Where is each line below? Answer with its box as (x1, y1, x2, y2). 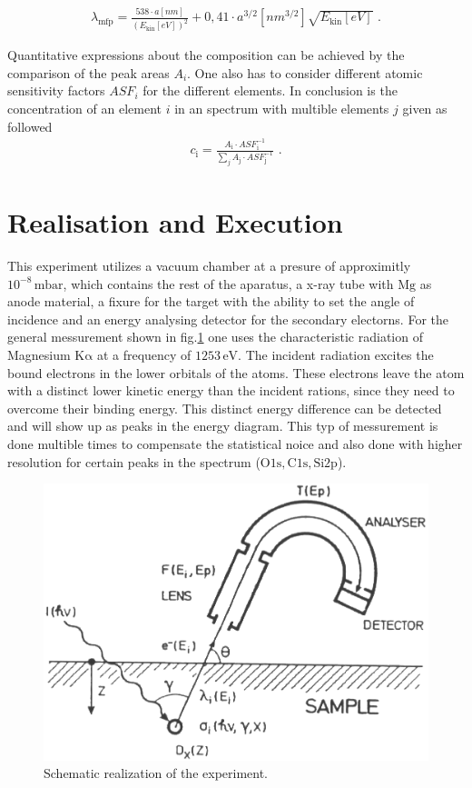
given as (402, 99, 447, 118)
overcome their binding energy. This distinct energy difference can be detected (7, 398, 442, 417)
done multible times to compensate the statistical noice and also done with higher (7, 434, 463, 454)
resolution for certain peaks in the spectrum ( (7, 452, 261, 471)
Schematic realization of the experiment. (44, 763, 269, 783)
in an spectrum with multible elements (174, 99, 389, 118)
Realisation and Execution (7, 204, 343, 241)
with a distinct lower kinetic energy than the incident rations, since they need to (7, 381, 455, 400)
